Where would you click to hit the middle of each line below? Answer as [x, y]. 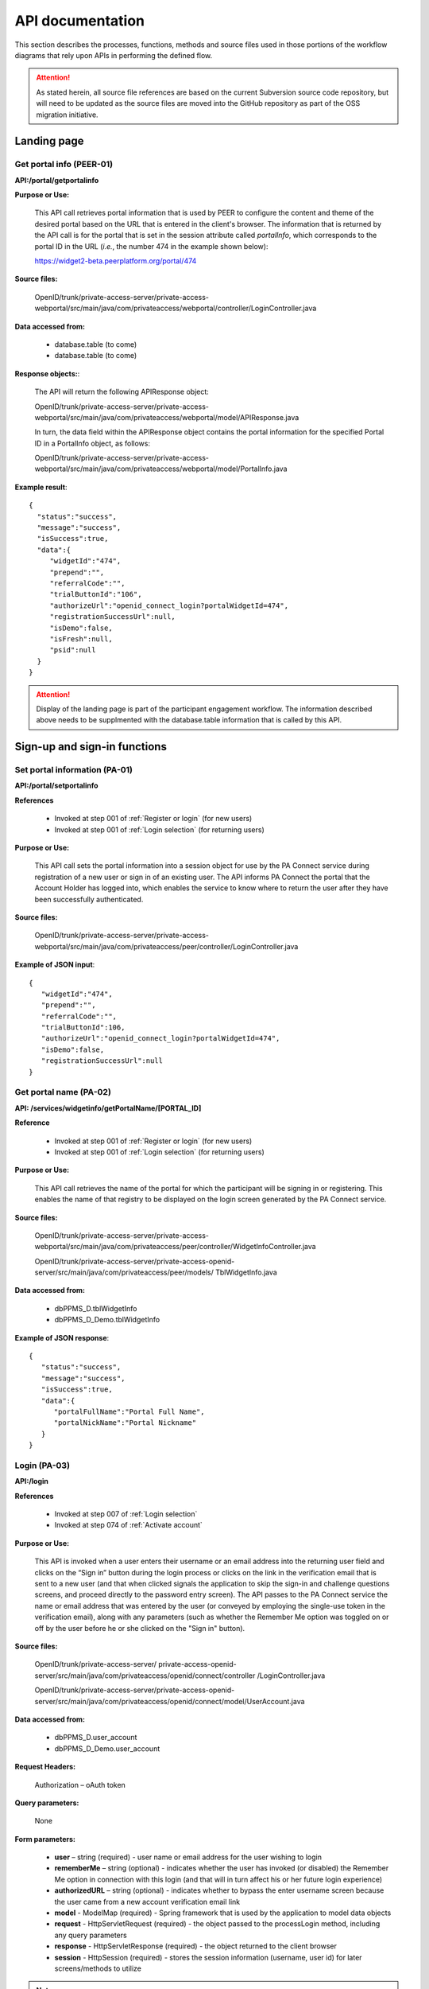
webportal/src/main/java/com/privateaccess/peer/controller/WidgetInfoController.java [176, 1247]
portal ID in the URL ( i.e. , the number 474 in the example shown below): [151, 246]
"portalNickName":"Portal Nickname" [125, 1423]
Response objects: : [47, 373]
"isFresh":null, [81, 639]
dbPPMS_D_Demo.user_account [107, 1748]
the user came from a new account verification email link [147, 1901]
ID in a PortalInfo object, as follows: [93, 443]
